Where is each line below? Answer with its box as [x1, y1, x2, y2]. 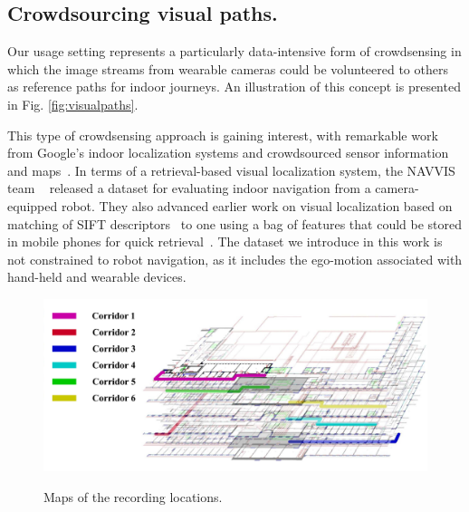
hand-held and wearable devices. [7, 267, 187, 286]
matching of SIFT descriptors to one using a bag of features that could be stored [7, 214, 463, 233]
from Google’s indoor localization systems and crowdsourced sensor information [7, 143, 449, 162]
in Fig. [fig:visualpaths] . [7, 94, 139, 113]
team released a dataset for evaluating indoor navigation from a [7, 179, 371, 198]
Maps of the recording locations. [43, 487, 223, 506]
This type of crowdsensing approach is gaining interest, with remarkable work [7, 125, 438, 144]
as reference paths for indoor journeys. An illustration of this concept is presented [7, 77, 461, 96]
